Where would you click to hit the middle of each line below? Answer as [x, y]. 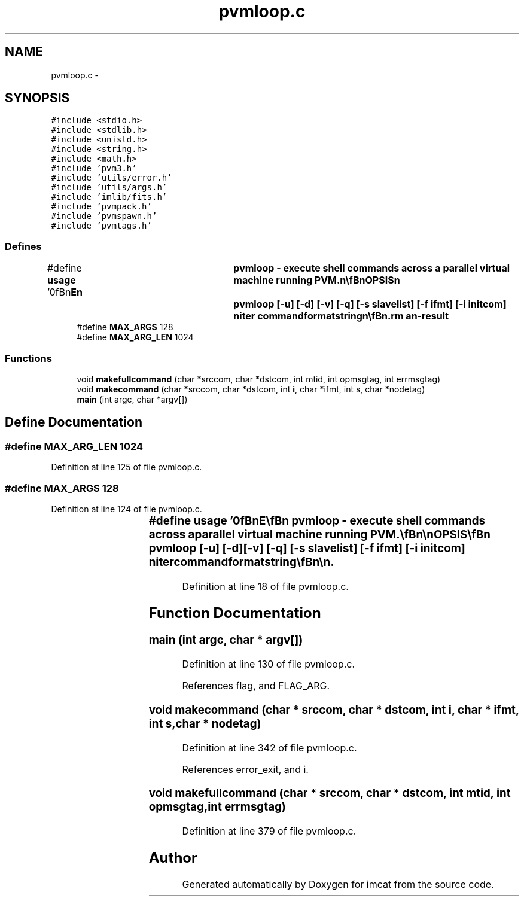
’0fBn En [65, 292]
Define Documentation [74, 422]
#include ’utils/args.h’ [109, 188]
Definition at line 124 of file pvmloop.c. [127, 509]
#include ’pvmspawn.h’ [104, 216]
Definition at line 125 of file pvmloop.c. [127, 467]
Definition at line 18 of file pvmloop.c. [265, 586]
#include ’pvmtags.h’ [101, 226]
